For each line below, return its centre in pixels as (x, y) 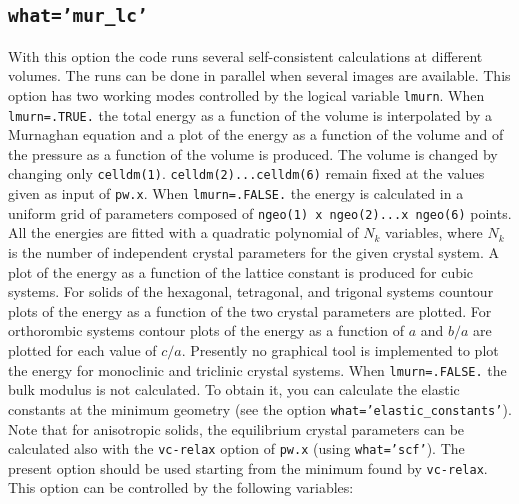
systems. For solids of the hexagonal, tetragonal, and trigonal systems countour (251, 291)
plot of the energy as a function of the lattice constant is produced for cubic (241, 271)
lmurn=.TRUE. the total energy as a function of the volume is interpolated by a (250, 114)
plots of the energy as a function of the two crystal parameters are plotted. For (250, 310)
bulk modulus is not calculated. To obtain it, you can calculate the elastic (234, 389)
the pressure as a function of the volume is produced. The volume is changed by (253, 153)
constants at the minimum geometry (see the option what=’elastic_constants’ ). (260, 408)
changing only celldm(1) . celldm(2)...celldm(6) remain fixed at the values (246, 173)
